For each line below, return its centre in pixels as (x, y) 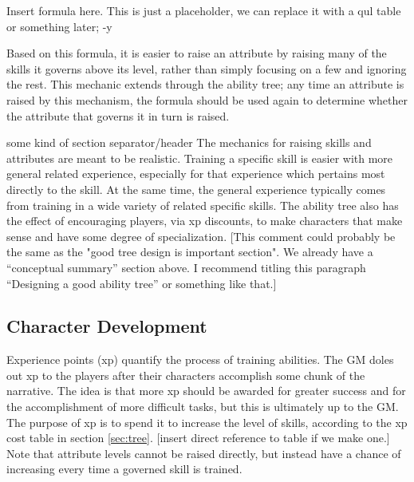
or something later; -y (59, 26)
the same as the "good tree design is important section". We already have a (190, 252)
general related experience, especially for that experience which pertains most (196, 174)
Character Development (107, 326)
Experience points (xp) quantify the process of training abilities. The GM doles (200, 360)
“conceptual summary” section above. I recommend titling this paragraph (186, 267)
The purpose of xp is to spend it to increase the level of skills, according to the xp (207, 422)
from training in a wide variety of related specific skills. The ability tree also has (203, 205)
